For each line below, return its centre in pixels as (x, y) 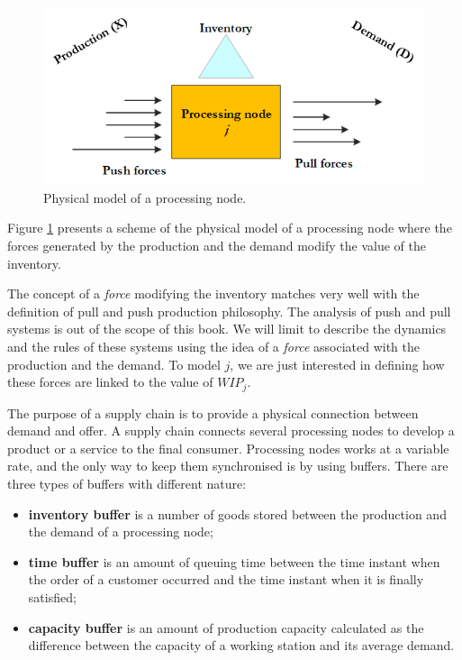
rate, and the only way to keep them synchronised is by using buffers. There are (228, 466)
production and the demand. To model (114, 364)
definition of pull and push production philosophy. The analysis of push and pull (229, 311)
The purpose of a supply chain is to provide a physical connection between (213, 412)
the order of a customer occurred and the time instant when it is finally (226, 579)
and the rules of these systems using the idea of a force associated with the (213, 346)
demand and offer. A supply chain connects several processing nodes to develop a (231, 431)
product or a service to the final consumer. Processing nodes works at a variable (228, 448)
